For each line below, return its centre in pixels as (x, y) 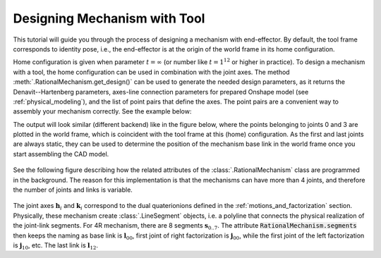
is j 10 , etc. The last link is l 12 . (56, 246)
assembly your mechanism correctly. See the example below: (102, 111)
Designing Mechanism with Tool (109, 18)
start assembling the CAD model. (61, 154)
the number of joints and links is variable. (73, 190)
